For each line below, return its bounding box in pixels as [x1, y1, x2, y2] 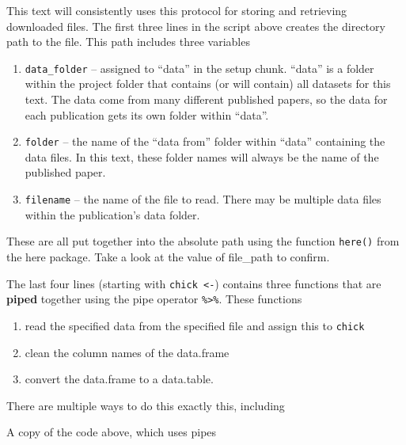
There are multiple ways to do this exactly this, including [6, 397, 285, 413]
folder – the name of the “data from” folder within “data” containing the [25, 133, 385, 150]
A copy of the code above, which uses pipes [6, 424, 217, 440]
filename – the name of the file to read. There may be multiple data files [25, 191, 381, 207]
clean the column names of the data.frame [25, 344, 230, 360]
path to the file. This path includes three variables [6, 33, 250, 50]
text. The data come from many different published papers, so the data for [25, 91, 388, 108]
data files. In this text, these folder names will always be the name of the [25, 148, 379, 165]
